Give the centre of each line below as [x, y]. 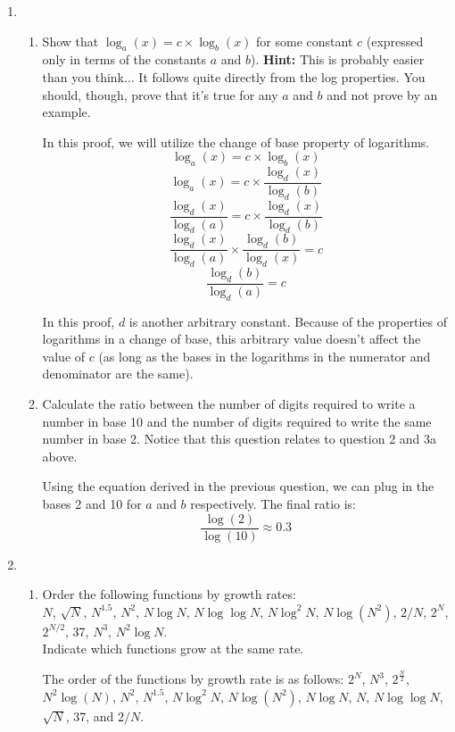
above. [60, 456]
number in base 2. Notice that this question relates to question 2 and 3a [240, 439]
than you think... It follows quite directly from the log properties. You [234, 76]
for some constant [305, 41]
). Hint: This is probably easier [338, 59]
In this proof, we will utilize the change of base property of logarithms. [236, 141]
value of [64, 356]
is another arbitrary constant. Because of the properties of [288, 321]
